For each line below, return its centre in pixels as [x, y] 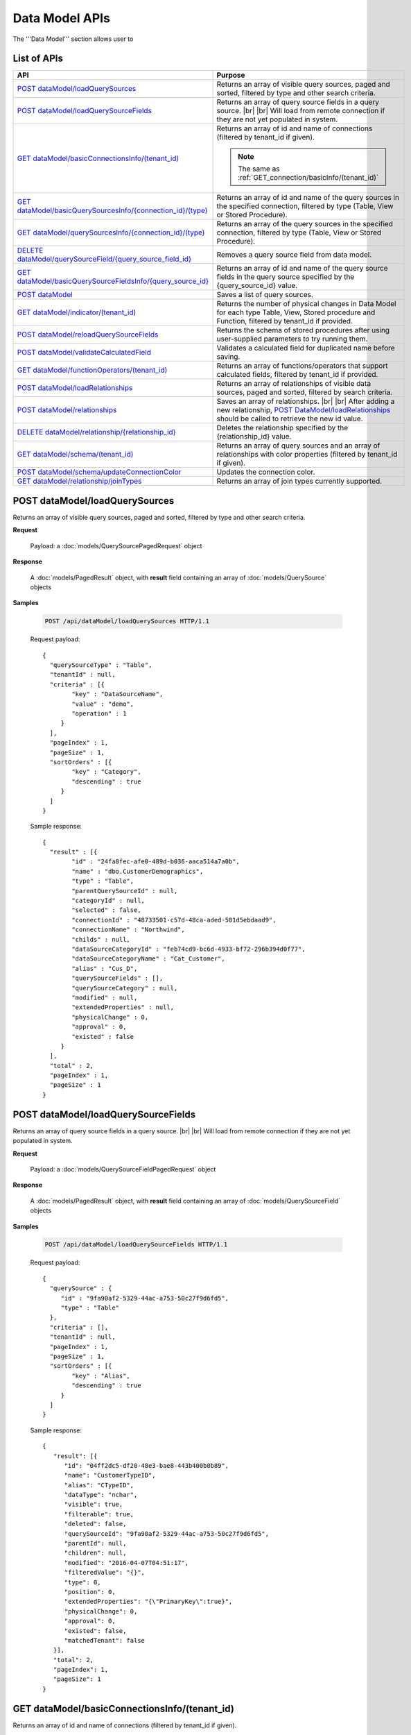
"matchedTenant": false [105, 1640]
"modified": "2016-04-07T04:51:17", [126, 1563]
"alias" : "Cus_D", [105, 968]
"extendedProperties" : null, [123, 1007]
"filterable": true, [99, 1514]
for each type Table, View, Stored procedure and [296, 312]
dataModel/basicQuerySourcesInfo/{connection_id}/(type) [112, 210]
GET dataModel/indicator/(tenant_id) [77, 312]
